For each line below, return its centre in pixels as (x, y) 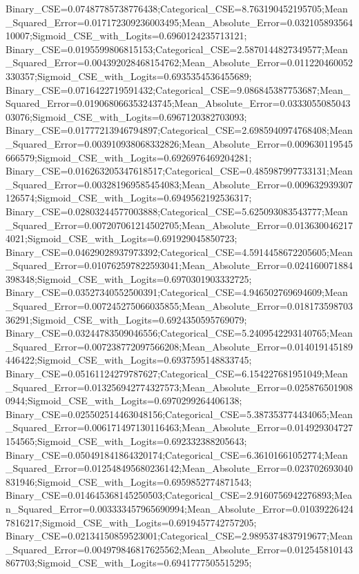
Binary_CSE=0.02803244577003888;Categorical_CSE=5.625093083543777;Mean (177, 211)
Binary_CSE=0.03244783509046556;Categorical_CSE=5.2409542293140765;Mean (179, 333)
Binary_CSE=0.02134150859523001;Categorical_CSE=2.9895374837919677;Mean (179, 536)
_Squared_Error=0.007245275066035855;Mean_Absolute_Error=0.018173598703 (179, 306)
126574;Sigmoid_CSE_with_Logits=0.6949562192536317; (129, 198)
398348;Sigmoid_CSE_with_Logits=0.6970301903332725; (129, 278)
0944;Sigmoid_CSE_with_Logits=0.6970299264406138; (124, 400)
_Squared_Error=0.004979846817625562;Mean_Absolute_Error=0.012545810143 (179, 549)
